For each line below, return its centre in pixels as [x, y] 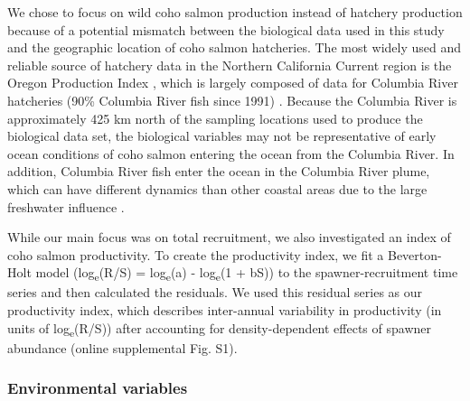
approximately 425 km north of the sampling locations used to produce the [215, 118]
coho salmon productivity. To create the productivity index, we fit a [196, 254]
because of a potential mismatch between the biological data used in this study [226, 29]
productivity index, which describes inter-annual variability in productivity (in [225, 310]
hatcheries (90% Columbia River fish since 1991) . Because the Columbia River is [232, 100]
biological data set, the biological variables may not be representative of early [222, 136]
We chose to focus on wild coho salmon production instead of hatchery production [235, 12]
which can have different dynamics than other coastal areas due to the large [217, 188]
